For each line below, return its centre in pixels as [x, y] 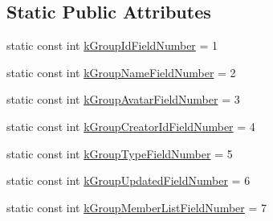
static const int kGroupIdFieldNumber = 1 [112, 45]
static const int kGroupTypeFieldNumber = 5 [120, 153]
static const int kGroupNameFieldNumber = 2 [121, 72]
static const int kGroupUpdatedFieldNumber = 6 [128, 180]
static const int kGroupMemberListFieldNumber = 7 [137, 207]
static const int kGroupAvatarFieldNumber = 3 [123, 99]
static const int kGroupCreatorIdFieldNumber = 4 [131, 126]
